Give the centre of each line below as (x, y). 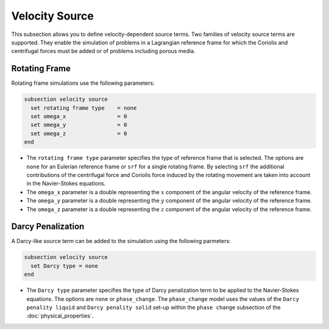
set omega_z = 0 (79, 133)
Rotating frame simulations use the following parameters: (83, 83)
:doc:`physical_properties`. (60, 316)
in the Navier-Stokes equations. (66, 184)
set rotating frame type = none (84, 108)
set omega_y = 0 (79, 125)
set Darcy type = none (65, 266)
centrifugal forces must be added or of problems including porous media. (103, 51)
